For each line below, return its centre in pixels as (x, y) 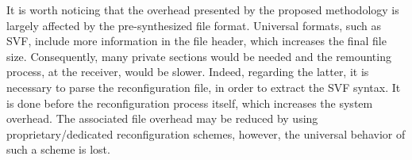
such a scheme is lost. (58, 149)
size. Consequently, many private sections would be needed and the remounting (199, 56)
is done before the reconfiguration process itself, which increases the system (190, 103)
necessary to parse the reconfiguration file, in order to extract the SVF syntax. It (204, 87)
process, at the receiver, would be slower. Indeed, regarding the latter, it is (188, 72)
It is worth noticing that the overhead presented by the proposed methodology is (203, 10)
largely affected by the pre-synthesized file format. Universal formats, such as (194, 25)
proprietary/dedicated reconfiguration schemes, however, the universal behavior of (206, 133)
